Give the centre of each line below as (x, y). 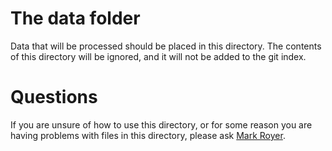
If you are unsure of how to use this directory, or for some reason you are (161, 124)
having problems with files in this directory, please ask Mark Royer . (148, 135)
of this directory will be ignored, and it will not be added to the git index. (158, 56)
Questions (54, 97)
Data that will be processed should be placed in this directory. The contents (166, 46)
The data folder (75, 18)
